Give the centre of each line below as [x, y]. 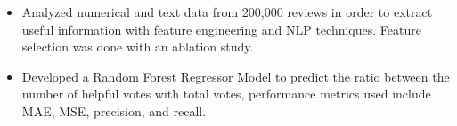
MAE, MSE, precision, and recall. [114, 110]
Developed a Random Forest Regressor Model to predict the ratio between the [236, 76]
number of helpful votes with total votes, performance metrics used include [226, 94]
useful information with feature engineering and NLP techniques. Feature [221, 29]
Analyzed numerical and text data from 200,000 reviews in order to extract [227, 12]
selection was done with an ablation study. [138, 47]
